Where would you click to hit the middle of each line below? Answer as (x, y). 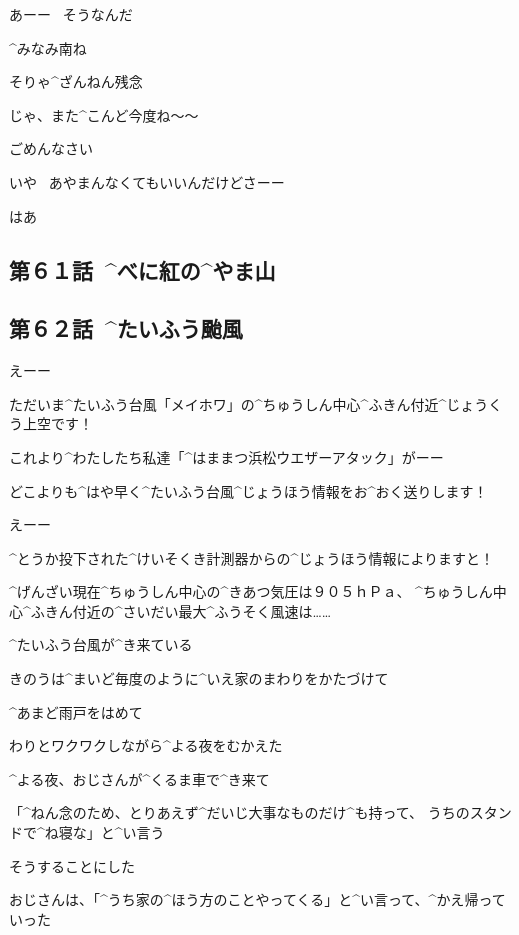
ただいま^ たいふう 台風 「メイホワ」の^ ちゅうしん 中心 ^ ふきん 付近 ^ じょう (249, 403)
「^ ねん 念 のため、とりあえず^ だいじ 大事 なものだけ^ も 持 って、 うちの (239, 812)
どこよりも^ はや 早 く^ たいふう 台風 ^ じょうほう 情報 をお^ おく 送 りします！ (248, 490)
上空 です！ (58, 423)
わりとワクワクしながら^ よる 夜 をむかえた (146, 745)
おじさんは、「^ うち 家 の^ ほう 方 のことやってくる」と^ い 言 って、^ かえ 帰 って (257, 899)
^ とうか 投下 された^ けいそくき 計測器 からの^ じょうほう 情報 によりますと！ (252, 557)
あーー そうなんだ (71, 14)
